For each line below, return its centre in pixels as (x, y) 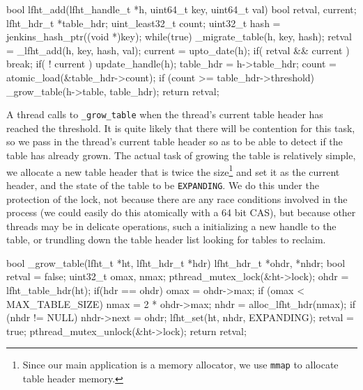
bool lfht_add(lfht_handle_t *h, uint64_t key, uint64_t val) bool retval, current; (181, 9)
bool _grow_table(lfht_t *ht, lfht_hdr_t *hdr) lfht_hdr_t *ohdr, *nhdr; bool (176, 262)
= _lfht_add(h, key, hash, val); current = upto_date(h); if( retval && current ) (178, 50)
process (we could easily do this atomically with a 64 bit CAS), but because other (181, 212)
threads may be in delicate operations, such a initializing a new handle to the (171, 226)
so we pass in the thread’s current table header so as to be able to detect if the (175, 141)
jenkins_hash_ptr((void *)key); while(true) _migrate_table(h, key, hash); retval (179, 36)
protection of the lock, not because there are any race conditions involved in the (177, 198)
